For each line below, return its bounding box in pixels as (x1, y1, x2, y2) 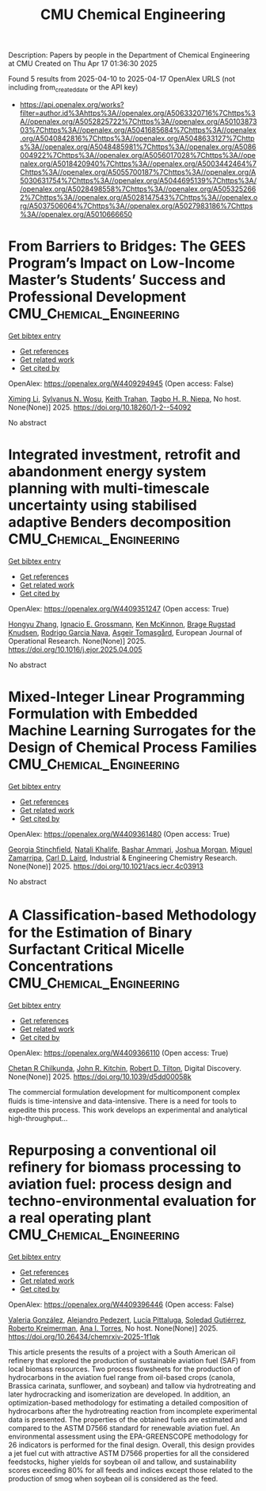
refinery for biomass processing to (8, 1158, 241, 1176)
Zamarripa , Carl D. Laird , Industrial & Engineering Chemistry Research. (8, 853, 237, 862)
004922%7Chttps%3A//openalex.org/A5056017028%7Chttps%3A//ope (19, 150, 256, 160)
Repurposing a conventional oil (8, 1141, 217, 1159)
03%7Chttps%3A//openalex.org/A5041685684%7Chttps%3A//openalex (19, 125, 257, 134)
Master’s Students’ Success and (8, 272, 226, 289)
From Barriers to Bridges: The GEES (8, 237, 246, 256)
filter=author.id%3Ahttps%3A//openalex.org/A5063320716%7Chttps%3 (19, 108, 256, 118)
